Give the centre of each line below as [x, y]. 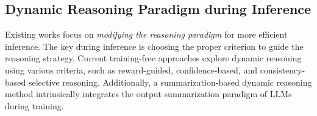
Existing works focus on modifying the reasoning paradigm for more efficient [146, 34]
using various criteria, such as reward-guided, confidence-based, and [131, 70]
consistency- [283, 70]
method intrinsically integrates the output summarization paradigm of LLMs [148, 94]
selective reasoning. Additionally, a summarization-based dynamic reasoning [170, 82]
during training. [34, 105]
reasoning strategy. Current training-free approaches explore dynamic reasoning [153, 58]
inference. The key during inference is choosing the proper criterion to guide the [154, 46]
